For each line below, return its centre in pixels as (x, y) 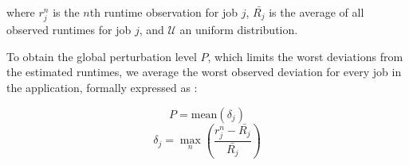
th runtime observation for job (164, 12)
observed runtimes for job (69, 30)
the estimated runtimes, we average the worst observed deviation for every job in (204, 72)
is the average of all (317, 12)
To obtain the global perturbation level (102, 56)
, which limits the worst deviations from (305, 56)
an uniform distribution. (239, 30)
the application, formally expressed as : (102, 87)
